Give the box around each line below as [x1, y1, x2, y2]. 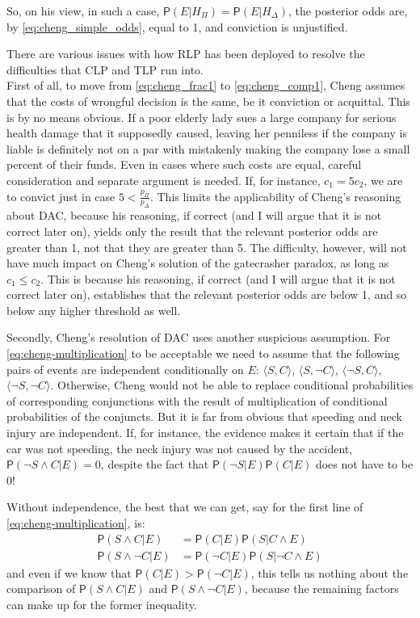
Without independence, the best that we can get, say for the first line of [6, 498, 363, 515]
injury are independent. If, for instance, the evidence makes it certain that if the [6, 424, 404, 441]
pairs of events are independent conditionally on [6, 360, 244, 377]
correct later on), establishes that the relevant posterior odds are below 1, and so [6, 286, 407, 303]
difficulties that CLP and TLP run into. [6, 61, 204, 78]
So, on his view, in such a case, [6, 2, 160, 19]
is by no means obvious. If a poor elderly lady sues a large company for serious [6, 108, 397, 125]
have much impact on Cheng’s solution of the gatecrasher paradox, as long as [6, 254, 389, 271]
